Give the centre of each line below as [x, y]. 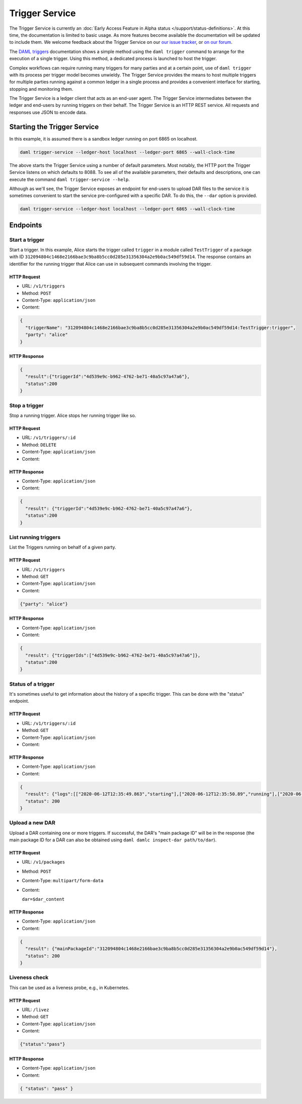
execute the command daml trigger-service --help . [70, 179]
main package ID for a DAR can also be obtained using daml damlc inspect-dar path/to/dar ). [113, 840]
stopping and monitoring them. [41, 89]
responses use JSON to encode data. [48, 112]
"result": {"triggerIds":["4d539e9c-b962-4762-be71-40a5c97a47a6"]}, [113, 655]
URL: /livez [35, 1010]
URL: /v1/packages [44, 862]
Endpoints [26, 225]
